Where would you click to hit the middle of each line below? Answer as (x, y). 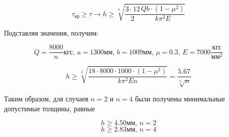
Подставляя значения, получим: (51, 32)
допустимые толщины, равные (49, 108)
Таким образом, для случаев (46, 99)
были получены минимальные (180, 99)
